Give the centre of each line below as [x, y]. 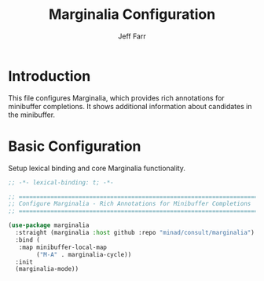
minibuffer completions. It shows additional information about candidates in [130, 106]
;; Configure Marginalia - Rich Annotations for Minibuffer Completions [130, 204]
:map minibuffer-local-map [63, 247]
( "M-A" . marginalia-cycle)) [84, 254]
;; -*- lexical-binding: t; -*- [61, 182]
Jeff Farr [132, 36]
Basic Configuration [75, 146]
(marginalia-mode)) [47, 269]
